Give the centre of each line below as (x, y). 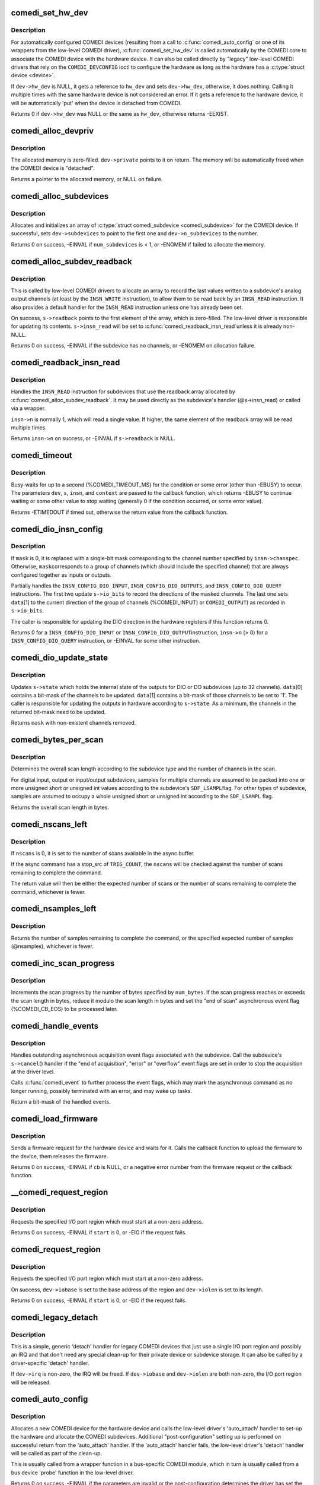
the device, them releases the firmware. (60, 1156)
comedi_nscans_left (49, 824)
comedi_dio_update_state (60, 658)
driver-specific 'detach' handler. (50, 1363)
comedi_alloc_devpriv (52, 131)
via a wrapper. (28, 408)
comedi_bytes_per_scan (57, 740)
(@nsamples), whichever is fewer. (52, 946)
